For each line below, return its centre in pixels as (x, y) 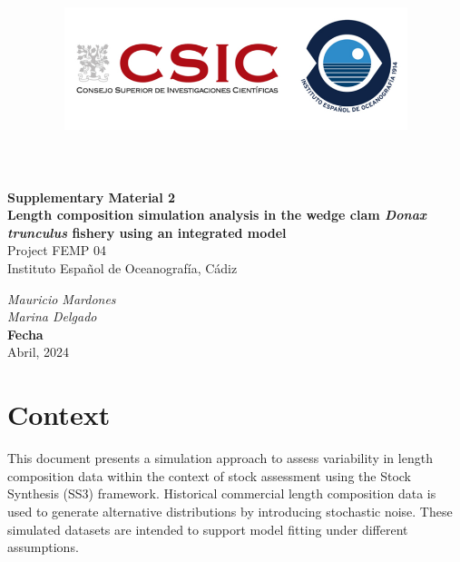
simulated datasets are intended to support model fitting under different (208, 529)
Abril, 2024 (39, 352)
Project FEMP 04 (57, 250)
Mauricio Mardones (62, 298)
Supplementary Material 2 (92, 197)
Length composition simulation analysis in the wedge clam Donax (217, 215)
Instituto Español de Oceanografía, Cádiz (122, 268)
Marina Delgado (52, 316)
